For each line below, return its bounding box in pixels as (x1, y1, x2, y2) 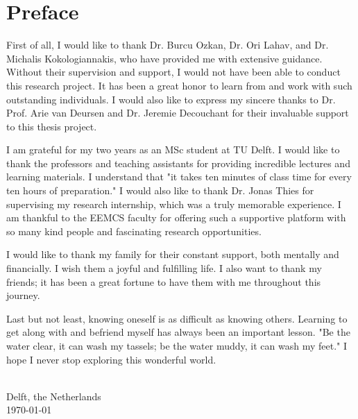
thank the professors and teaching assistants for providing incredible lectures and (6, 155, 350, 170)
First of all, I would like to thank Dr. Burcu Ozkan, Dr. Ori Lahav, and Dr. (6, 37, 329, 52)
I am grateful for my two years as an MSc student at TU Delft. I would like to (6, 142, 340, 157)
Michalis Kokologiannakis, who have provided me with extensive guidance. (6, 51, 323, 65)
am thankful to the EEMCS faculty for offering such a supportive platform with (6, 210, 346, 225)
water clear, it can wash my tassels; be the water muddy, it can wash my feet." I (6, 339, 347, 352)
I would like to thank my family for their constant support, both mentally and (6, 247, 339, 262)
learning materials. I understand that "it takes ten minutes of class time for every (6, 169, 352, 184)
